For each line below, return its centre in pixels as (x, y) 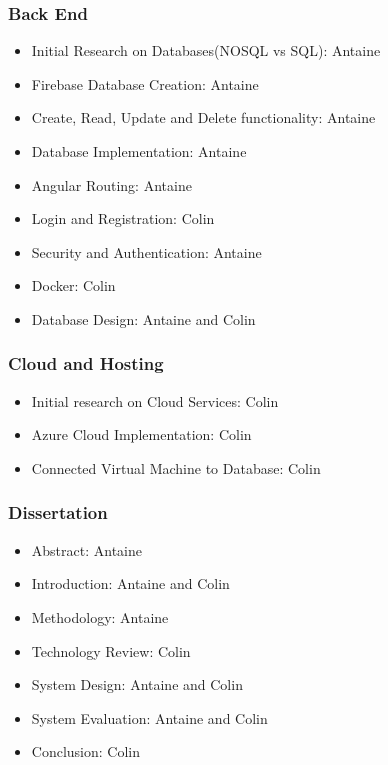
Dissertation (58, 512)
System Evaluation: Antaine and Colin (149, 717)
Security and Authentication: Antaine (146, 251)
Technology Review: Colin (111, 650)
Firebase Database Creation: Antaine (145, 83)
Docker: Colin (73, 285)
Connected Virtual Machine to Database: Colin (176, 467)
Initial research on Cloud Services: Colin (155, 400)
